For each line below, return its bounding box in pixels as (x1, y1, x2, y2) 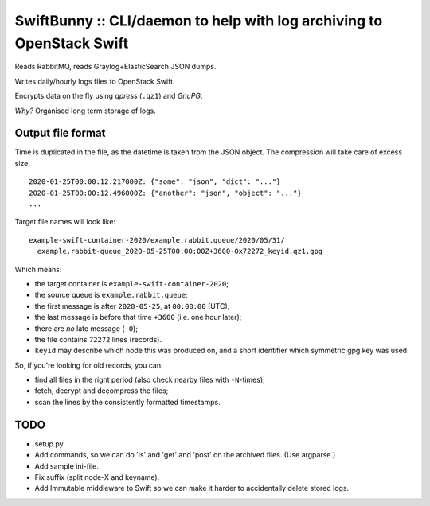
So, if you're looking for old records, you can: (14, 360, 163, 370)
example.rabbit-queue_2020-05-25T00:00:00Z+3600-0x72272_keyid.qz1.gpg (37, 247, 323, 256)
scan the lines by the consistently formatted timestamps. (34, 397, 221, 407)
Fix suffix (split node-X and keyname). (34, 472, 160, 481)
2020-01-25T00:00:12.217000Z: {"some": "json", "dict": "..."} (29, 177, 281, 186)
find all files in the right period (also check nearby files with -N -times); (34, 375, 266, 385)
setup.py (34, 438, 64, 449)
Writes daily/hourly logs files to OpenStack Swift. (14, 76, 175, 86)
